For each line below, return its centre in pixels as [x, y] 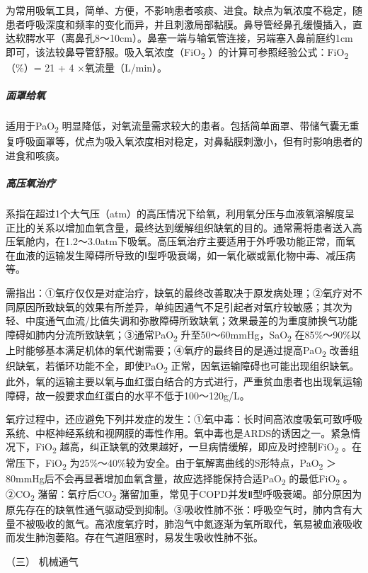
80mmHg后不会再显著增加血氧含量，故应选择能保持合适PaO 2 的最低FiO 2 [173, 479]
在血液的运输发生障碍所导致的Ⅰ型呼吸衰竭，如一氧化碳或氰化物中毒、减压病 [181, 255]
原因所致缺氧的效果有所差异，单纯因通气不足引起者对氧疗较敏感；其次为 [184, 306]
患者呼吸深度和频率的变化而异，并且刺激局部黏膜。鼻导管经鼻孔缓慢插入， [179, 24]
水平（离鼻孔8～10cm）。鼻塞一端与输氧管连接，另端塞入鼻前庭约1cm [194, 38]
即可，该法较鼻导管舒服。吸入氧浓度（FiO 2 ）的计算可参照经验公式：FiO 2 [177, 52]
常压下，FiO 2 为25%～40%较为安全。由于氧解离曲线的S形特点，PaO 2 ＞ [171, 463]
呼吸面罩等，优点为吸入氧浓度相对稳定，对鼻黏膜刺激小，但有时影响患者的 [189, 141]
